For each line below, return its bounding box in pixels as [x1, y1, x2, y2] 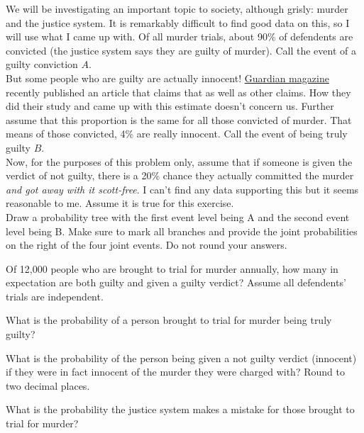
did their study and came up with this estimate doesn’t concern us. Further [6, 99, 334, 113]
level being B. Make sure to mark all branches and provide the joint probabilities [6, 223, 358, 238]
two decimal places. [6, 378, 90, 393]
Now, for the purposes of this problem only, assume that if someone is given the [6, 154, 353, 169]
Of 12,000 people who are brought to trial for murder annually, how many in [6, 261, 338, 276]
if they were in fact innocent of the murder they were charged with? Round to [6, 364, 345, 379]
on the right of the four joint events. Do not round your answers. [6, 237, 287, 252]
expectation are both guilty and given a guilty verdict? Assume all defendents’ [6, 275, 346, 290]
